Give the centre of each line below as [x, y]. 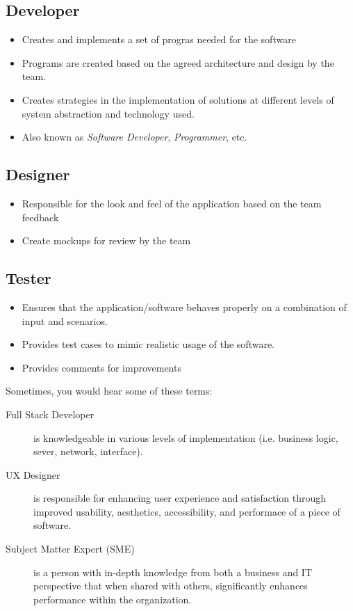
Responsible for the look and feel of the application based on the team [172, 203]
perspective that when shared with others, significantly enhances [171, 586]
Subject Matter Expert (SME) [70, 549]
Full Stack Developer [50, 414]
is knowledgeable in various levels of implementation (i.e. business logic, [186, 437]
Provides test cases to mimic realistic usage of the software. [148, 344]
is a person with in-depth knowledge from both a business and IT [173, 572]
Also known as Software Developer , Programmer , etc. [134, 137]
